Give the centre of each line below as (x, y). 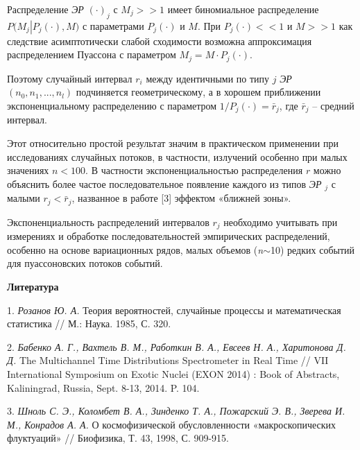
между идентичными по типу (208, 78)
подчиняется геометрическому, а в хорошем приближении (198, 92)
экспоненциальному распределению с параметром (112, 106)
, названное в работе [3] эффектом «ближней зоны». (181, 198)
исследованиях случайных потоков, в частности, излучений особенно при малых (177, 156)
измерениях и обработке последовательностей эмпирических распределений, (169, 236)
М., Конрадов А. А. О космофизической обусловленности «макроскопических (172, 424)
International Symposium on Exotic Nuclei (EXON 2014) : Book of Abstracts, (173, 373)
